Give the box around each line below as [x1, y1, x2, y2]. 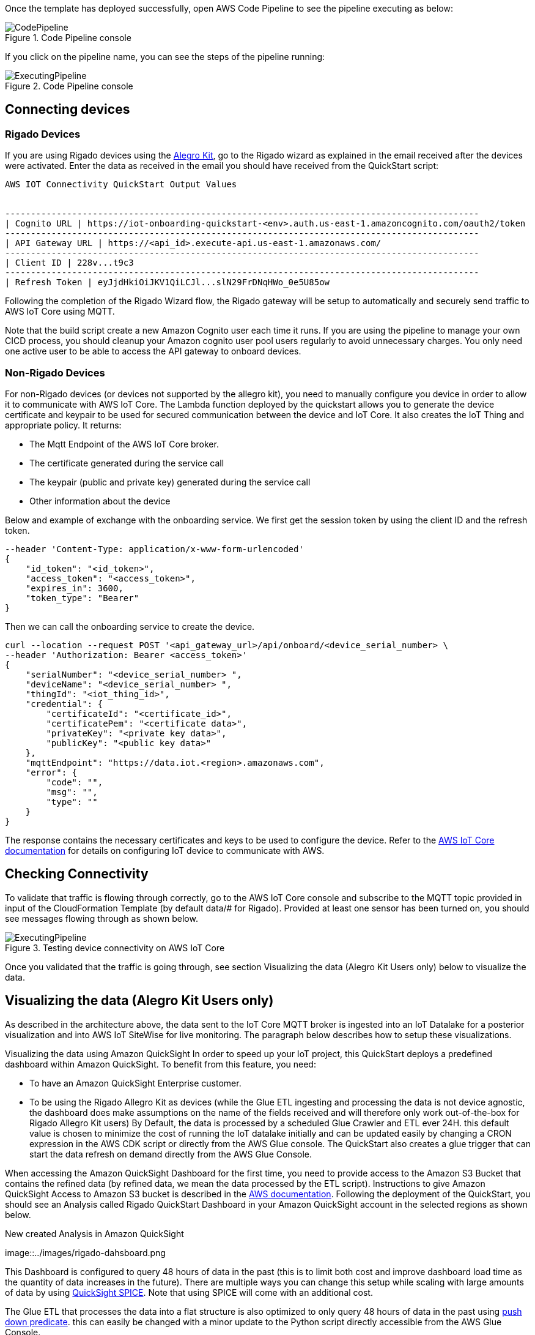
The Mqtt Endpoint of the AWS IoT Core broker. [29, 438, 219, 449]
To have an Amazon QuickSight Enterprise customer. [29, 1077, 242, 1088]
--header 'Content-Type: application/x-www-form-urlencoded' [5, 544, 304, 554]
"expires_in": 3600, [25, 583, 124, 593]
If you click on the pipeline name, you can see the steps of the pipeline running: [5, 51, 325, 62]
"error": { [25, 767, 78, 777]
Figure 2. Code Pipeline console [5, 81, 133, 91]
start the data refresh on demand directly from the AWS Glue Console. [29, 1148, 312, 1159]
